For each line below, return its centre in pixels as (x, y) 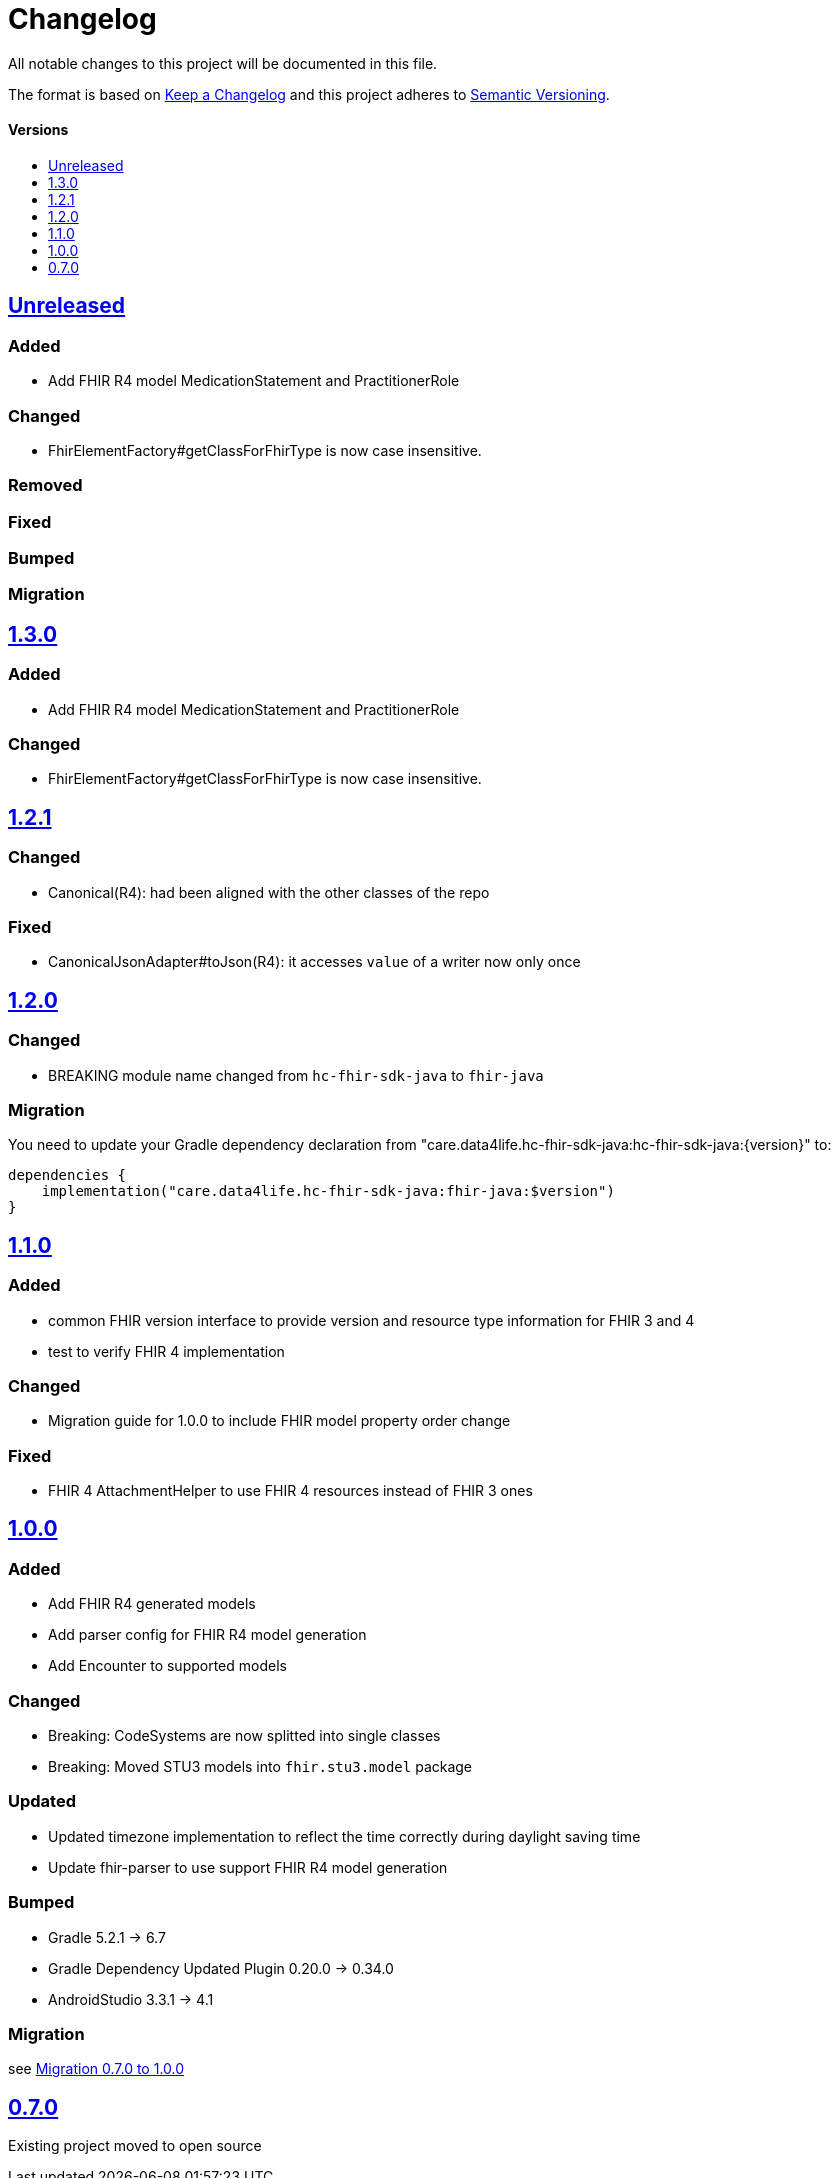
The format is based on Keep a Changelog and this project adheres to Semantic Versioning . (309, 94)
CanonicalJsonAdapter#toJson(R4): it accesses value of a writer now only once (314, 962)
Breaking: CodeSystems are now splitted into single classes (244, 1736)
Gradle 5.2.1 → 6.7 (107, 1937)
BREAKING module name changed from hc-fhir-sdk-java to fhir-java (296, 1075)
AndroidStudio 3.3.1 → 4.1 (131, 1999)
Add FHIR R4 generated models (152, 1604)
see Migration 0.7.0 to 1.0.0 (96, 2069)
